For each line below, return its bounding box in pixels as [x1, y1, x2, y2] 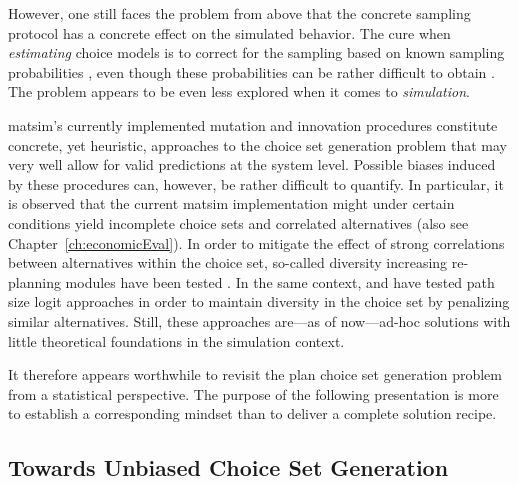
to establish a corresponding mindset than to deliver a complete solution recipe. [8, 403, 497, 424]
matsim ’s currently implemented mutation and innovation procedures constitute [8, 114, 498, 135]
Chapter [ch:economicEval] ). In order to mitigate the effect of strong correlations [8, 232, 505, 253]
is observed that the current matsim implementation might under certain [8, 193, 455, 214]
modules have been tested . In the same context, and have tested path [65, 271, 495, 292]
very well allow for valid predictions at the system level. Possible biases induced [8, 154, 496, 175]
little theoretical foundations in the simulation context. [8, 330, 345, 351]
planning [8, 271, 61, 292]
